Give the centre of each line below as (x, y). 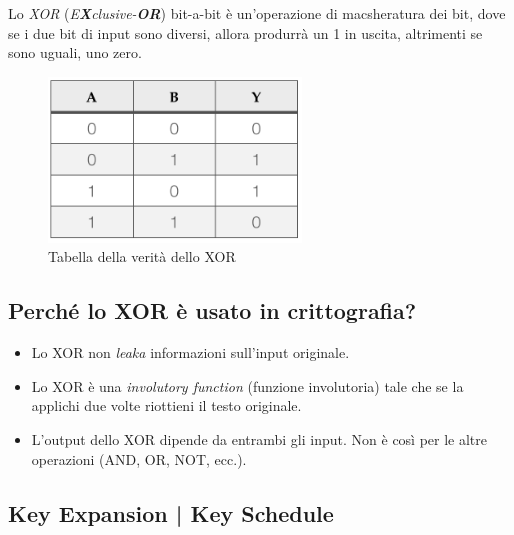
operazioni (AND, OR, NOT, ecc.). (139, 458)
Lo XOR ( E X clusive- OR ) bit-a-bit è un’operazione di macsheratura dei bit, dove (257, 13)
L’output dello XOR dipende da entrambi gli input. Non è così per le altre (259, 439)
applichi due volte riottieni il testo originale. (166, 405)
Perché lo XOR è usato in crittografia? (212, 310)
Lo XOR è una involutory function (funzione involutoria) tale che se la (247, 385)
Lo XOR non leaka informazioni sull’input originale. (190, 352)
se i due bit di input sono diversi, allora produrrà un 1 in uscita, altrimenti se (245, 32)
